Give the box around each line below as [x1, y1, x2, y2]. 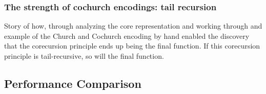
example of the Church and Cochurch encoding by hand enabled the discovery [4, 30, 250, 41]
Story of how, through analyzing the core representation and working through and [4, 20, 262, 31]
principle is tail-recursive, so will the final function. [4, 51, 164, 61]
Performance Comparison [4, 75, 141, 91]
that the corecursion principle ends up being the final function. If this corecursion [4, 40, 260, 51]
